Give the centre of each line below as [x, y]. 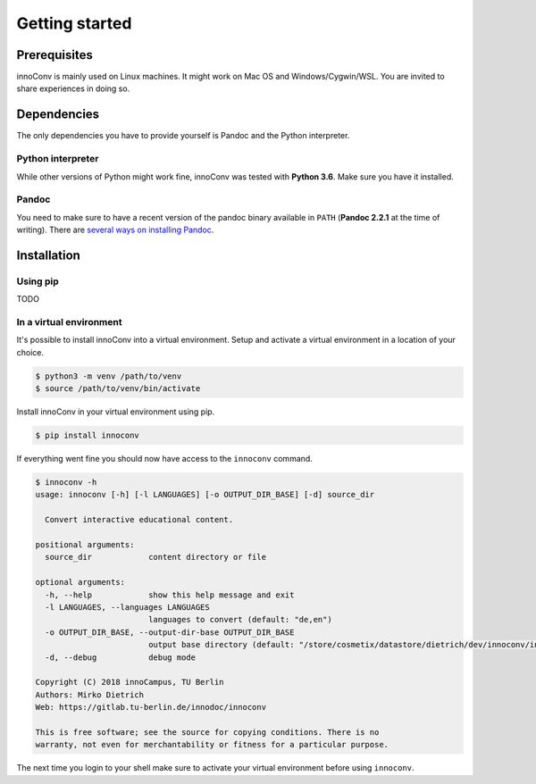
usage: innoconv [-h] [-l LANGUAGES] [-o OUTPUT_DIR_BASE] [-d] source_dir [205, 495]
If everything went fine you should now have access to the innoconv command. [164, 459]
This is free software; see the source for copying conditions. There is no [207, 732]
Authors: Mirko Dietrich [90, 695]
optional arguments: [80, 582]
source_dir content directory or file [156, 557]
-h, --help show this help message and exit [170, 595]
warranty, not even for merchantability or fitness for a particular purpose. [212, 745]
